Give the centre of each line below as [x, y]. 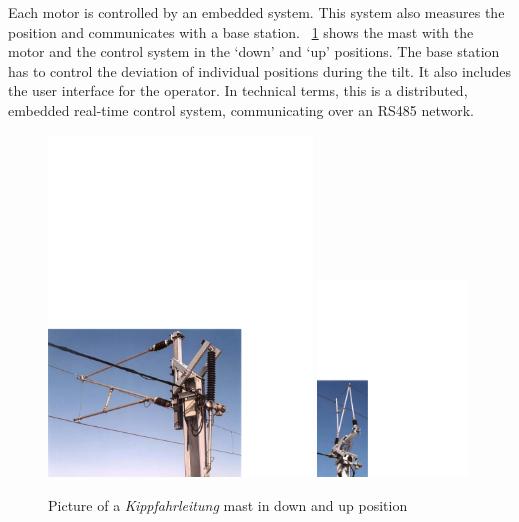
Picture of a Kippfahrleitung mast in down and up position [228, 504]
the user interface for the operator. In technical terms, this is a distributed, [238, 90]
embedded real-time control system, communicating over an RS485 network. [241, 109]
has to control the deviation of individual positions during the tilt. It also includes [259, 70]
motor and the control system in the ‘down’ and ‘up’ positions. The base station [254, 51]
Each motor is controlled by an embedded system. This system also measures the [256, 12]
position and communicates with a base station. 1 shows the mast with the [241, 31]
